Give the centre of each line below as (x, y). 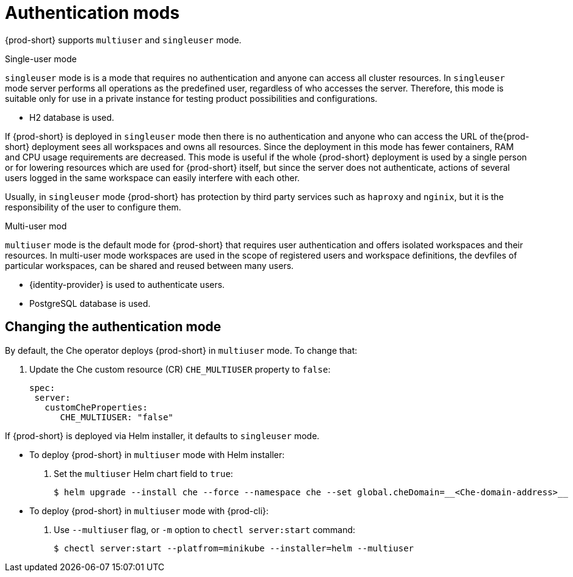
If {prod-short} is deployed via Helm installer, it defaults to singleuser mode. (162, 435)
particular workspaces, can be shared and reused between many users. (150, 265)
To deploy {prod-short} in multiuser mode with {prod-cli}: (149, 511)
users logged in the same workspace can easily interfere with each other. (153, 177)
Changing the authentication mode (113, 327)
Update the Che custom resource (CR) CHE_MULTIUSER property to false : (180, 369)
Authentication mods (92, 13)
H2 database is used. (72, 117)
